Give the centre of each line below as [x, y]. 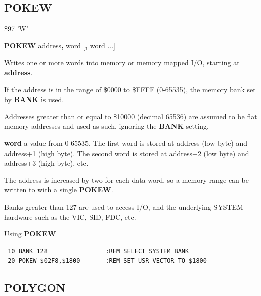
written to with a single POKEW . [59, 190]
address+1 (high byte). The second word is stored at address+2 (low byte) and [127, 153]
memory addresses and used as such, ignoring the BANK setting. [106, 126]
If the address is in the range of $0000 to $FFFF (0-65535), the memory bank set [130, 89]
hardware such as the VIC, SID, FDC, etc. [70, 216]
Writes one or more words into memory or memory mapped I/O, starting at [122, 62]
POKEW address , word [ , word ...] [60, 45]
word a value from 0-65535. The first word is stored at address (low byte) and [126, 143]
